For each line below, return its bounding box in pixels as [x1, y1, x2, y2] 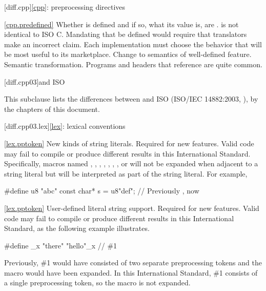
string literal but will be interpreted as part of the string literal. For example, [4, 168, 248, 179]
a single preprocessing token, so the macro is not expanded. [4, 277, 191, 288]
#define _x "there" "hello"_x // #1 [4, 240, 117, 250]
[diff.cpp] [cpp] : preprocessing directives [4, 2, 126, 12]
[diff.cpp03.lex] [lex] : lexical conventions [4, 121, 126, 131]
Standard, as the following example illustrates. [4, 223, 150, 234]
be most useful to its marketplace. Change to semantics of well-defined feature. [4, 49, 252, 60]
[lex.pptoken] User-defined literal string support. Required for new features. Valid [4, 202, 259, 213]
